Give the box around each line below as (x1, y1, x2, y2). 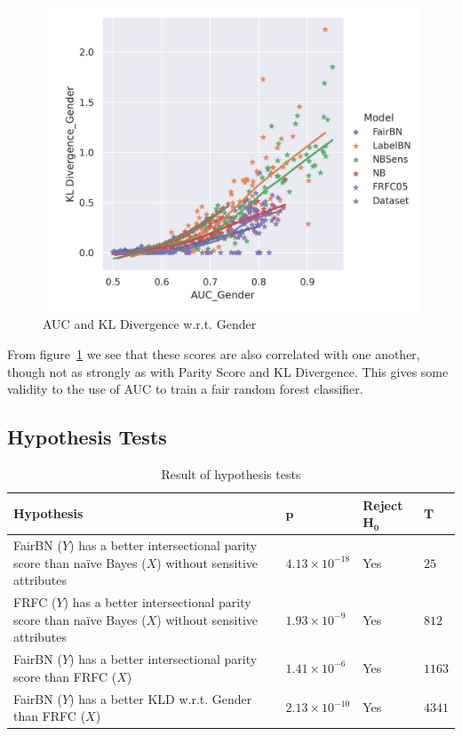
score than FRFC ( (13, 667, 117, 685)
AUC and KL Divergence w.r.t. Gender (43, 315, 257, 333)
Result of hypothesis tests (161, 465, 301, 484)
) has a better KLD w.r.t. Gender (69, 689, 252, 708)
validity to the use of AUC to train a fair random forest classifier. (7, 380, 363, 398)
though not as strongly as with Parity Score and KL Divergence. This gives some (7, 362, 449, 380)
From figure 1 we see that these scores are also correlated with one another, (7, 345, 420, 364)
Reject (362, 495, 403, 514)
